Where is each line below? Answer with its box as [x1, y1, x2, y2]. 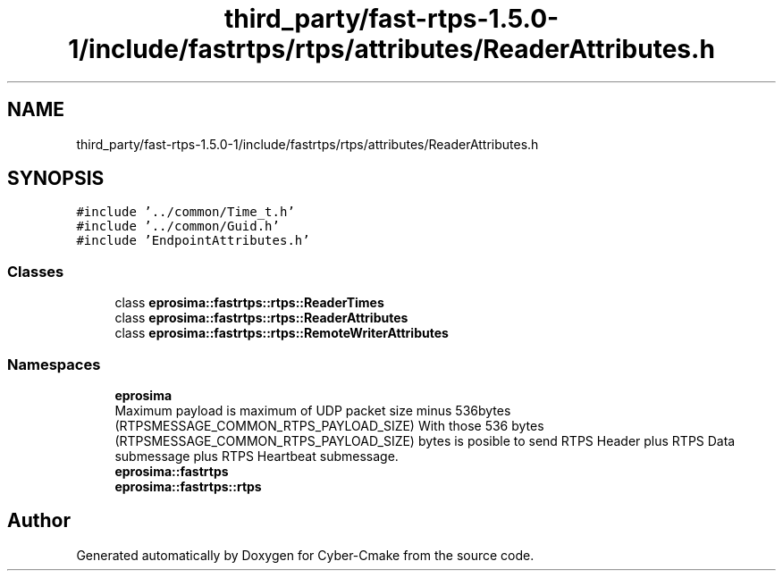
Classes [7, 262, 64, 281]
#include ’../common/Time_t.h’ [76, 205, 295, 220]
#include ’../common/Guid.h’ [76, 219, 280, 234]
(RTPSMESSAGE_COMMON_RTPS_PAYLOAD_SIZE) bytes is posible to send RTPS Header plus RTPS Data [114, 432, 736, 448]
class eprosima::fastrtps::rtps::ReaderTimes [114, 295, 384, 311]
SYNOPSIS [7, 167, 105, 190]
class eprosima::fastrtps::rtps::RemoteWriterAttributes [114, 325, 449, 341]
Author [7, 509, 71, 532]
